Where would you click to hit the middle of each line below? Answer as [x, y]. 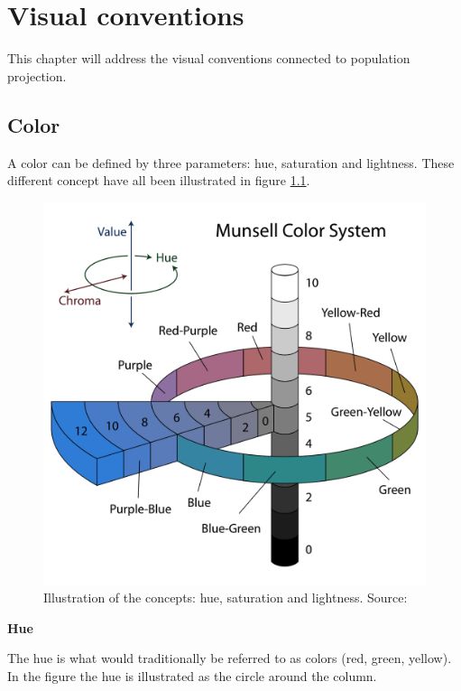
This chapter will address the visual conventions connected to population [209, 58]
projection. [37, 75]
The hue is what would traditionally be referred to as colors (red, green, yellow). [230, 658]
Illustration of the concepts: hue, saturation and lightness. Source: [226, 598]
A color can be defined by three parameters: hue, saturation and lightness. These [231, 162]
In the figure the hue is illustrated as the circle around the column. [192, 676]
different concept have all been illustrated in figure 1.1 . [159, 180]
